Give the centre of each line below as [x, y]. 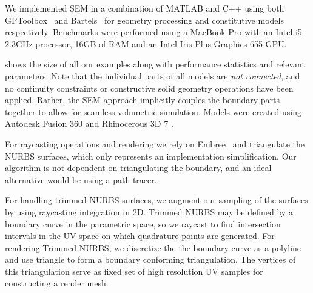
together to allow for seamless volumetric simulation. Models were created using [153, 111]
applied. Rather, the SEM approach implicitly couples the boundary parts [143, 100]
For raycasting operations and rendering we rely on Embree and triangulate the [155, 143]
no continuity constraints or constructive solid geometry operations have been [149, 88]
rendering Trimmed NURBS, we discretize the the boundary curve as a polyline [153, 247]
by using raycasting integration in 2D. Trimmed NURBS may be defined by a [149, 211]
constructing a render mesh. [57, 283]
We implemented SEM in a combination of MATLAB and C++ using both [145, 8]
